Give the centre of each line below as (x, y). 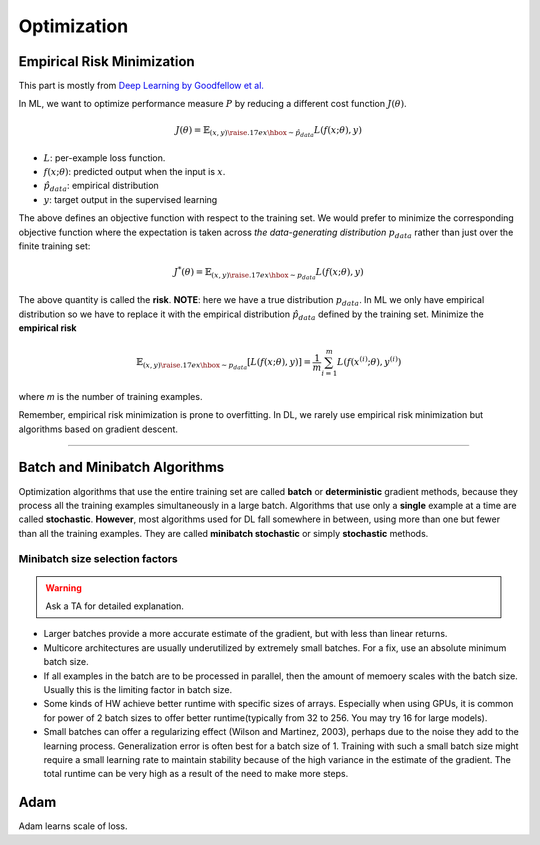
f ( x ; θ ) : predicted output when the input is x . (134, 172)
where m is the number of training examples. (110, 396)
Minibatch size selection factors (98, 559)
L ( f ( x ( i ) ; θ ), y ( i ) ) (369, 361)
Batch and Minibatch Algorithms (121, 467)
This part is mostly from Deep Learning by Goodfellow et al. (141, 86)
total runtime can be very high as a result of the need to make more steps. (196, 774)
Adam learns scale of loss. (73, 826)
